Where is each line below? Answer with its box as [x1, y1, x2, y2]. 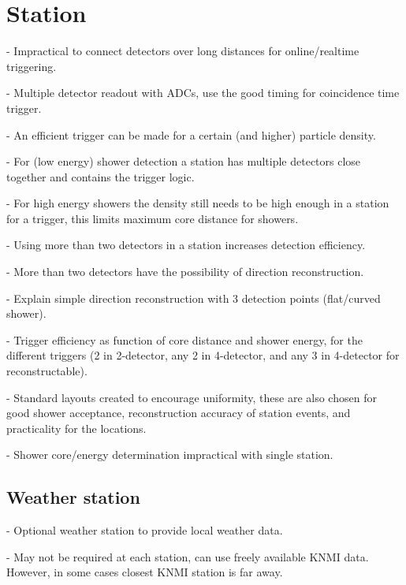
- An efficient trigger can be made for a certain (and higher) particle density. [6, 126, 376, 143]
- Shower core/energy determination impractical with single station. [6, 446, 333, 463]
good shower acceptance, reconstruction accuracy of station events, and [6, 404, 351, 421]
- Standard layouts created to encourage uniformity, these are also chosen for [6, 389, 377, 405]
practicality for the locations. [6, 419, 147, 436]
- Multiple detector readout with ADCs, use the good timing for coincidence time [6, 84, 400, 101]
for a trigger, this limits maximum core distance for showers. [6, 210, 299, 226]
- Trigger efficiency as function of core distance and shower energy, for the [6, 331, 363, 348]
